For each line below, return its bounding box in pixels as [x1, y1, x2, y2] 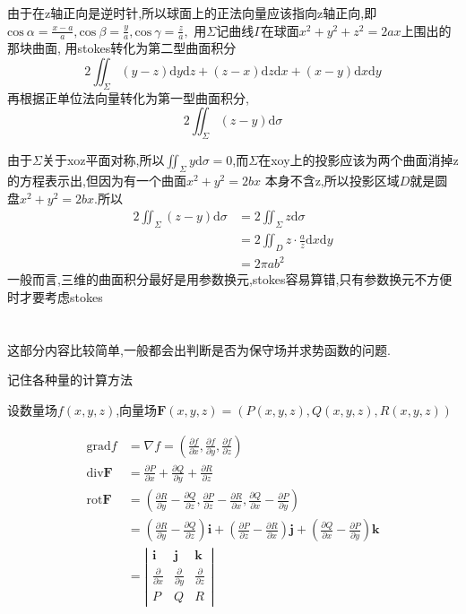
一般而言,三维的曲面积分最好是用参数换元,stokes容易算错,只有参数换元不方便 [7, 270, 453, 289]
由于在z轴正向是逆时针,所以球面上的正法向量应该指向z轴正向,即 [7, 4, 377, 22]
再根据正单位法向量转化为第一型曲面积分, [7, 88, 249, 107]
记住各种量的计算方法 [7, 370, 133, 389]
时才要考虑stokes [7, 287, 103, 306]
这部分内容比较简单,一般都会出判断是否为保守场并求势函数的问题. [7, 340, 391, 359]
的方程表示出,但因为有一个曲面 [7, 171, 186, 189]
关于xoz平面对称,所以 [41, 151, 165, 169]
